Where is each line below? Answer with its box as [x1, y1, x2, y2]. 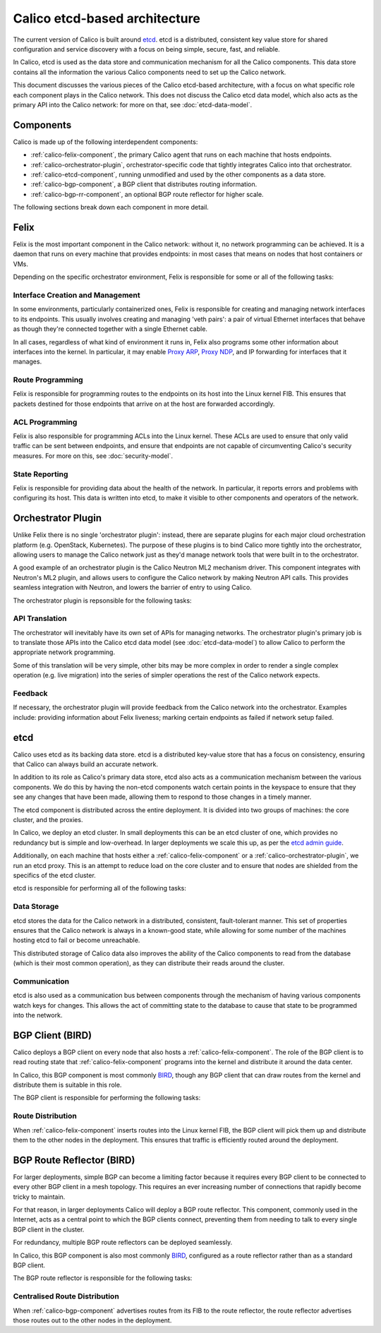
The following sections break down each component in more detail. [13, 203, 210, 212]
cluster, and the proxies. [13, 816, 83, 824]
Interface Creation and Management [13, 290, 140, 300]
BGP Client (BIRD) [13, 1029, 92, 1041]
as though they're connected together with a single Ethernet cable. [13, 325, 208, 333]
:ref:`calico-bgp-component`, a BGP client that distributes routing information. [30, 180, 258, 188]
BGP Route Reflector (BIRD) [13, 1154, 135, 1166]
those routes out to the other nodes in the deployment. [13, 1316, 172, 1325]
